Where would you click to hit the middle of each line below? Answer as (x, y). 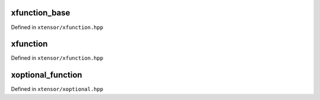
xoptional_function (47, 75)
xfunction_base (41, 13)
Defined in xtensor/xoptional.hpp (57, 89)
